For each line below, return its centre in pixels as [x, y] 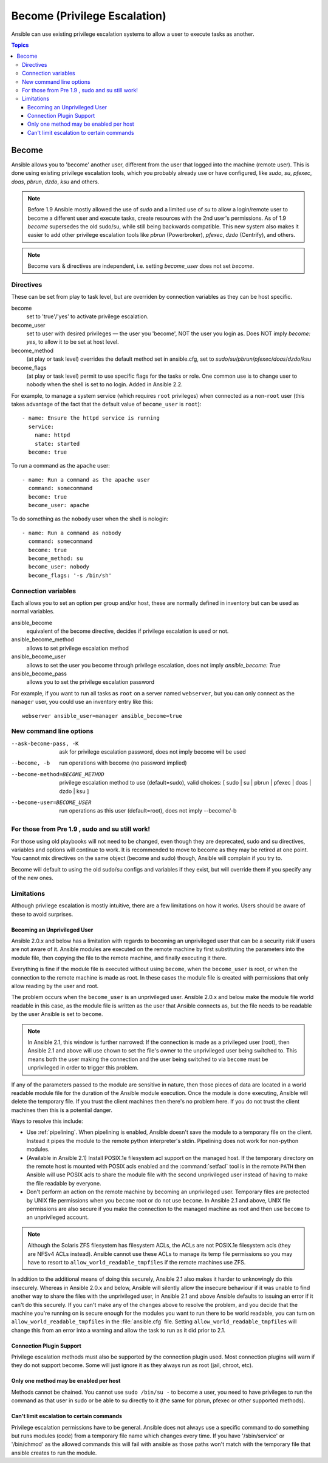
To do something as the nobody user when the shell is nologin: [90, 519]
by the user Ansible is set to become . [57, 1014]
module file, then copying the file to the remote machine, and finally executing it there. [119, 958]
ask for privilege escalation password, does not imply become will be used [152, 752]
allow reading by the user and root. [55, 986]
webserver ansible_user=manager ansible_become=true [102, 716]
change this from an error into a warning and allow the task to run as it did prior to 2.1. [118, 1330]
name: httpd [52, 435]
